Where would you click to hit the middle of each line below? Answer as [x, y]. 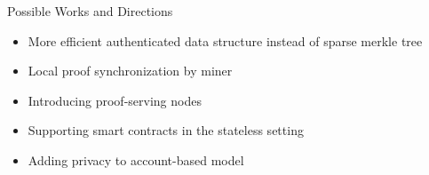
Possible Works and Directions [90, 11]
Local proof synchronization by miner [130, 71]
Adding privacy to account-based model [136, 159]
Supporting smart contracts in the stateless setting [166, 130]
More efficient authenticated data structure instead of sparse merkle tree [225, 40]
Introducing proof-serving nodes [115, 100]
